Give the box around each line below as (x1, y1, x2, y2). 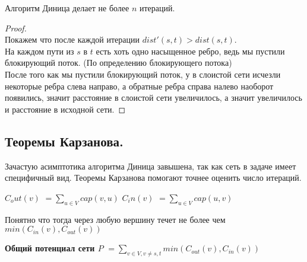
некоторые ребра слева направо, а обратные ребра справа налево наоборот (5, 79, 274, 92)
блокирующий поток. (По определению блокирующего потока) (5, 56, 232, 69)
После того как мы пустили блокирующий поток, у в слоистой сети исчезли (5, 68, 281, 80)
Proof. (5, 21, 27, 34)
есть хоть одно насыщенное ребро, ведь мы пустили (96, 44, 285, 57)
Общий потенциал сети (5, 242, 95, 254)
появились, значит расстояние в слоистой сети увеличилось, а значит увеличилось (5, 91, 302, 104)
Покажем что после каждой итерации (5, 33, 140, 46)
